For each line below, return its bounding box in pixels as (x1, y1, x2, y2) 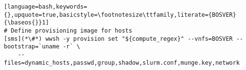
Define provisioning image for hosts (11, 27, 132, 34)
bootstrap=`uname (4, 43, 60, 50)
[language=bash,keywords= (4, 3, 87, 10)
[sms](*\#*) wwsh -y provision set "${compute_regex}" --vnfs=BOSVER (4, 35, 233, 42)
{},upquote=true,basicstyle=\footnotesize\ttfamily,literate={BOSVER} (4, 11, 236, 18)
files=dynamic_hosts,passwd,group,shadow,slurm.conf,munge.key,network (4, 59, 240, 66)
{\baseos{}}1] (4, 19, 49, 26)
